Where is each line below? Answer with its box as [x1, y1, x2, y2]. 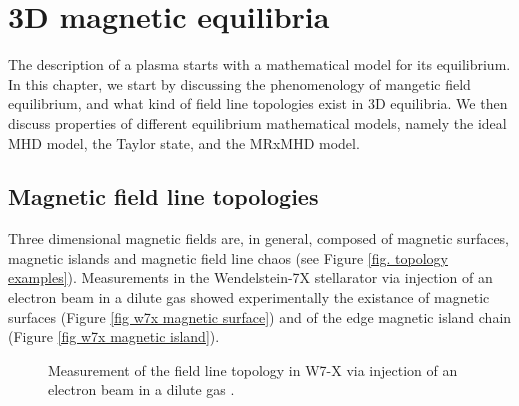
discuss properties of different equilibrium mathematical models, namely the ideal [8, 112, 507, 133]
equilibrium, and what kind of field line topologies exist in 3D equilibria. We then [8, 93, 508, 114]
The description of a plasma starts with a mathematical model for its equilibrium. [8, 54, 511, 75]
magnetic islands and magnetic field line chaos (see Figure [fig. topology [8, 247, 448, 268]
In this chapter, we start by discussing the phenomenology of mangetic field [8, 73, 471, 94]
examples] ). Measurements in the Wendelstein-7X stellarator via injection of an [8, 267, 493, 288]
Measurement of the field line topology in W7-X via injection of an [48, 359, 458, 380]
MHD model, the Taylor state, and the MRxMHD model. [8, 132, 360, 153]
